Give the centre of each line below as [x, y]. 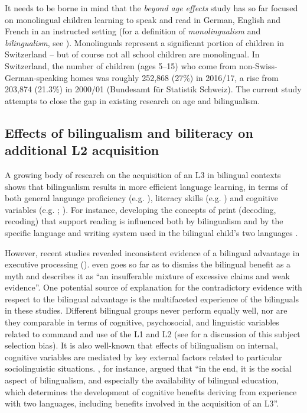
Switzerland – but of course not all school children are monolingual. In [132, 54]
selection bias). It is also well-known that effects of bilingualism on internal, [141, 345]
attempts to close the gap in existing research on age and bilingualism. [133, 100]
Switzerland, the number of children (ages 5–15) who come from [121, 65]
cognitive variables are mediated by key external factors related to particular [143, 356]
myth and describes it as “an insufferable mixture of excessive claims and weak [147, 275]
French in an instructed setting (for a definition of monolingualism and [133, 31]
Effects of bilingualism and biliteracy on [129, 132]
